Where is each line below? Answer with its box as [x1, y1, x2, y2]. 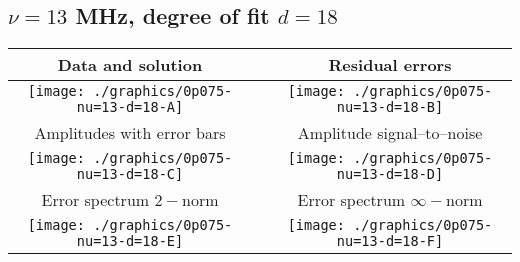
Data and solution [57, 53, 203, 77]
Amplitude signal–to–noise [297, 121, 483, 145]
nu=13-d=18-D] [336, 166, 444, 183]
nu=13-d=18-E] [76, 233, 184, 250]
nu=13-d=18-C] [76, 166, 184, 183]
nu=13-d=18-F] [336, 233, 444, 250]
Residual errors [328, 53, 452, 77]
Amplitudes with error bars [34, 121, 226, 145]
